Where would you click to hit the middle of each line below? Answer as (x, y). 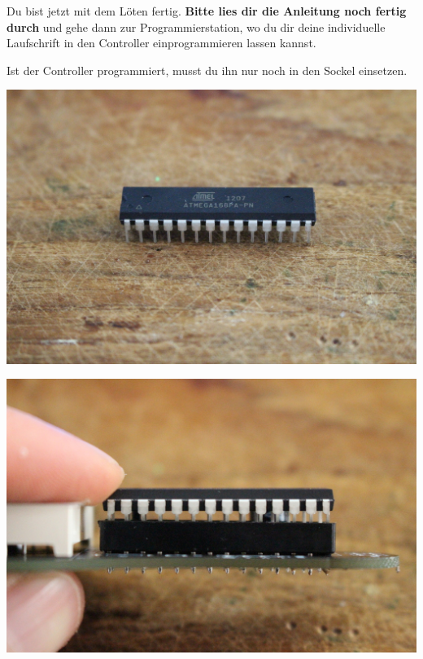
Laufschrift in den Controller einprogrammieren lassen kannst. (161, 43)
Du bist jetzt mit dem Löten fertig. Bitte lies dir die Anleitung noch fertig (207, 11)
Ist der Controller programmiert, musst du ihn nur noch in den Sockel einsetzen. (207, 70)
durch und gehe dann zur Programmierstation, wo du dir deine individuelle (196, 26)
